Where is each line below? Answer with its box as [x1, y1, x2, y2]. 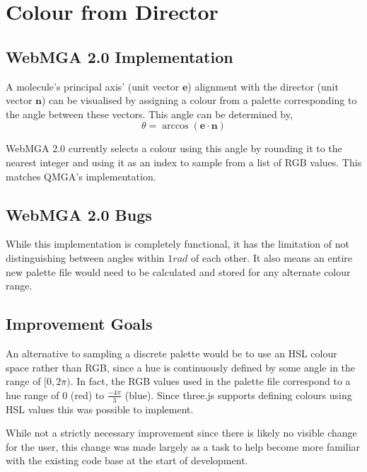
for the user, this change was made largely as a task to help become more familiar [6, 439, 361, 454]
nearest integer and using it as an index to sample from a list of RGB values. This [6, 154, 362, 169]
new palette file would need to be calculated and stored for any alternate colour [6, 264, 351, 279]
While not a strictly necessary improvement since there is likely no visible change [6, 425, 357, 440]
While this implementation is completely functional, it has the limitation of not [6, 236, 349, 251]
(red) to [70, 387, 105, 402]
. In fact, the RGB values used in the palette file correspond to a [70, 374, 351, 388]
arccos [162, 121, 189, 132]
